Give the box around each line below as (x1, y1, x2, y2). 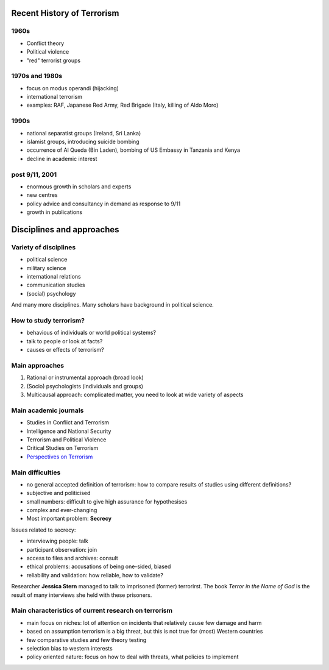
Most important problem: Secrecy (26, 515, 112, 522)
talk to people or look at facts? (26, 337, 103, 344)
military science (26, 264, 66, 271)
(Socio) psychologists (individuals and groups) (26, 382, 143, 390)
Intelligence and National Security (26, 427, 111, 435)
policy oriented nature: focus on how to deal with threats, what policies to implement (26, 653, 239, 661)
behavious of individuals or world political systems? (26, 329, 157, 337)
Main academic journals (11, 406, 84, 415)
